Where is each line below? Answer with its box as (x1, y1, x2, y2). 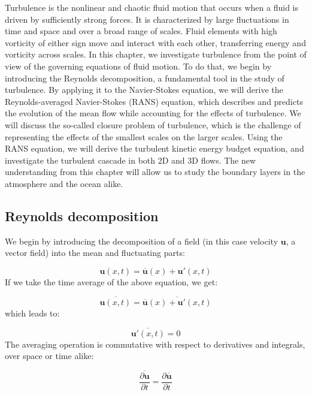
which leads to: (5, 306, 60, 319)
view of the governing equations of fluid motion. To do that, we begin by (5, 59, 272, 72)
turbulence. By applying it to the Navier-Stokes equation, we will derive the (5, 83, 283, 96)
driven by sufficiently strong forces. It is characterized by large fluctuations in (5, 13, 289, 25)
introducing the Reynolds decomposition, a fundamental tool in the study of (5, 71, 284, 84)
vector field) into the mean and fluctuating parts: (5, 246, 185, 259)
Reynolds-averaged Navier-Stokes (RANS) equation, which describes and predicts (5, 95, 303, 107)
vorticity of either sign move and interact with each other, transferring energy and (5, 36, 306, 49)
